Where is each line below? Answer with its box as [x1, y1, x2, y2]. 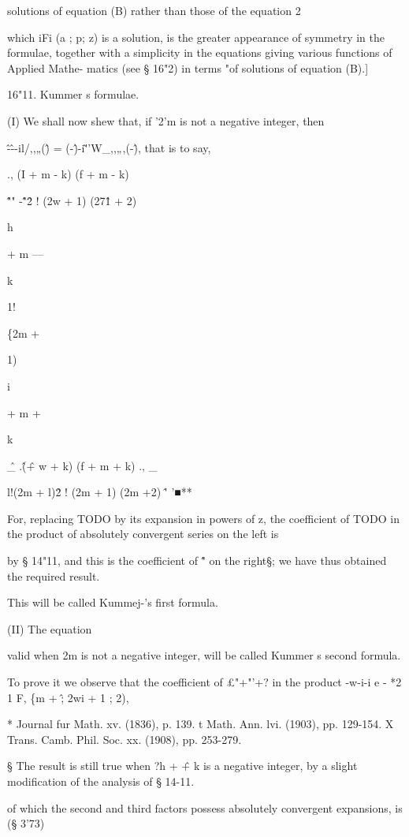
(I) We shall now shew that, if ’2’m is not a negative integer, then [7, 112, 325, 129]
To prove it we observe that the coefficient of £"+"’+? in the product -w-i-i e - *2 [7, 674, 402, 690]
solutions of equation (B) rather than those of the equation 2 [7, 2, 301, 18]
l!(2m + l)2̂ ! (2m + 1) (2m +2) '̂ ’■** [7, 484, 192, 500]
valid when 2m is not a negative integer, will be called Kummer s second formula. [7, 647, 401, 663]
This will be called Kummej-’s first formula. [7, 594, 218, 611]
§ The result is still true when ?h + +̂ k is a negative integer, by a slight [7, 757, 358, 774]
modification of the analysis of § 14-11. [7, 773, 195, 789]
